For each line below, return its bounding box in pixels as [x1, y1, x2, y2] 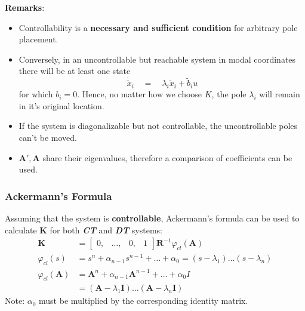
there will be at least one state [19, 64, 131, 77]
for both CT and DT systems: [50, 223, 163, 236]
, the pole [211, 88, 247, 100]
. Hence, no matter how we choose [77, 88, 202, 100]
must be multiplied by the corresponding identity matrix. [39, 294, 248, 307]
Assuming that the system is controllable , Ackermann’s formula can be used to [5, 211, 300, 224]
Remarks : [5, 1, 45, 13]
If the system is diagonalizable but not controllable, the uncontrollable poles [19, 119, 298, 132]
